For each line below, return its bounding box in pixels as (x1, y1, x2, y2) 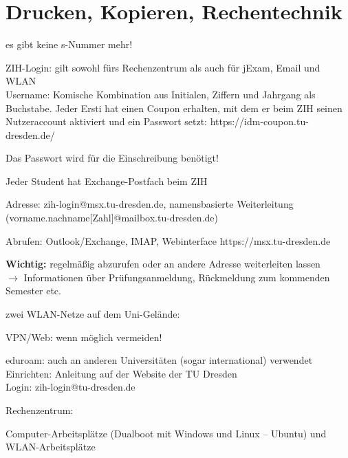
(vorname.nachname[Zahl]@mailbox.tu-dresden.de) (6, 210, 218, 225)
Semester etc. (6, 283, 61, 298)
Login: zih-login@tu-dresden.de (6, 380, 135, 394)
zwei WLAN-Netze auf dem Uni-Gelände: (6, 307, 180, 321)
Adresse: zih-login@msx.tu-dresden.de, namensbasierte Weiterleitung (6, 197, 294, 211)
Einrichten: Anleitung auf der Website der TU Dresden (6, 366, 237, 380)
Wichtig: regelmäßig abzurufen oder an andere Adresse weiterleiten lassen (6, 257, 320, 271)
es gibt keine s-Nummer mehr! (6, 37, 133, 52)
